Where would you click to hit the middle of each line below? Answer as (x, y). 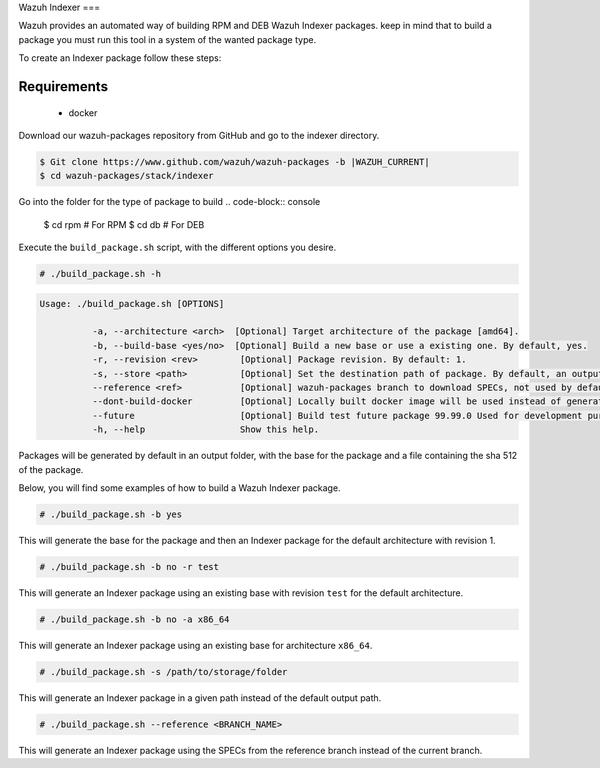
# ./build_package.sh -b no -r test (129, 566)
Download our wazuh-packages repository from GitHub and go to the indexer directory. (199, 135)
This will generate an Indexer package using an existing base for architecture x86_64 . (195, 645)
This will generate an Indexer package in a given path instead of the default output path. (200, 697)
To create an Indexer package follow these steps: (120, 58)
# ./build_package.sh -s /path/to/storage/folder (163, 671)
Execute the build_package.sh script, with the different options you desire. (177, 247)
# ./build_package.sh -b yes (111, 514)
